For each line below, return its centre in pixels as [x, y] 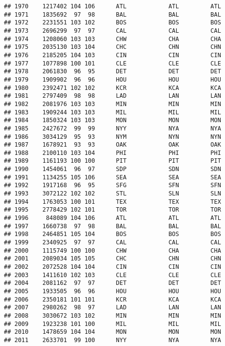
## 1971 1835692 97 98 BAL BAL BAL [112, 14]
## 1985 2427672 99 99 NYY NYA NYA [112, 128]
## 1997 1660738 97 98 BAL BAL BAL [112, 226]
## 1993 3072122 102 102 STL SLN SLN [112, 194]
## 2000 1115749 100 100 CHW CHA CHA [112, 250]
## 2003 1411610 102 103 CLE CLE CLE [112, 275]
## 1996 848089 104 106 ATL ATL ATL [112, 218]
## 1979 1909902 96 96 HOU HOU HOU [112, 79]
